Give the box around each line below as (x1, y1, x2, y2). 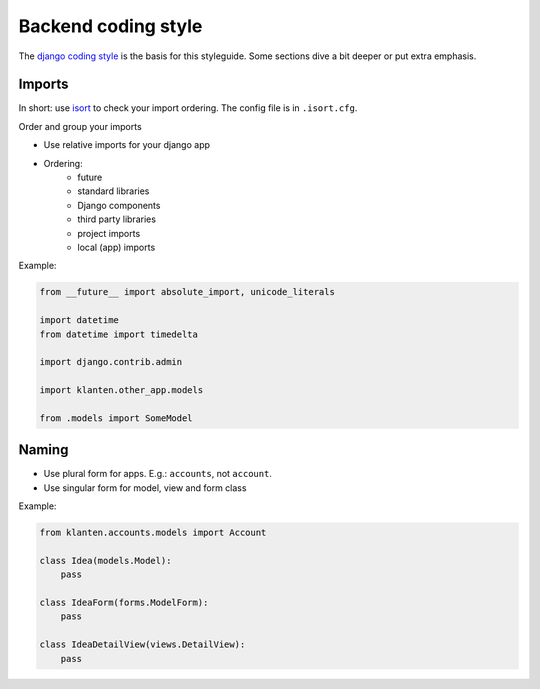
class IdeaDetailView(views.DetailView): (39, 639, 246, 650)
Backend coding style (18, 15, 203, 37)
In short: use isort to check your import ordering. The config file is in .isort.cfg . (18, 102, 358, 114)
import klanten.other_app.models (39, 385, 204, 396)
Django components (77, 199, 161, 211)
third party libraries (77, 213, 157, 225)
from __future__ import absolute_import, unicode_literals (39, 286, 335, 298)
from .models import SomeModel (39, 412, 194, 424)
